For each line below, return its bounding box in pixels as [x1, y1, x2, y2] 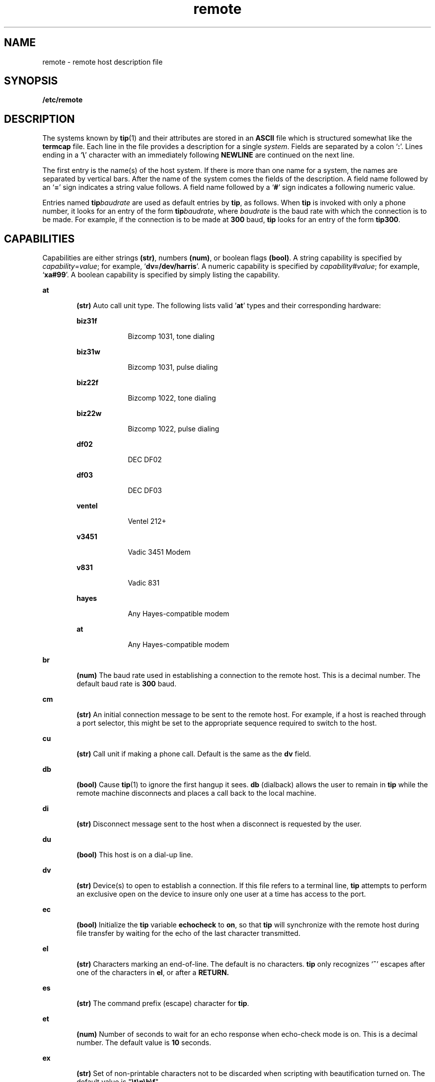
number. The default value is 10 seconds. [76, 1038, 212, 1047]
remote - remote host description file [42, 57, 163, 66]
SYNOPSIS [4, 75, 58, 87]
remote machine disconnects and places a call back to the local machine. [76, 789, 316, 798]
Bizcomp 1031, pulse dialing [128, 363, 218, 372]
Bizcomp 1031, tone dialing [128, 332, 215, 341]
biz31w [76, 347, 100, 356]
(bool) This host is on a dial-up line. [76, 850, 193, 859]
